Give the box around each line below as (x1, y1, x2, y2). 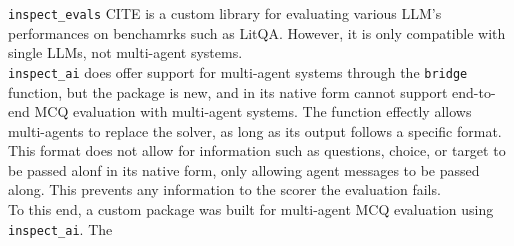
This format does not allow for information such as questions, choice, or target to (8, 140, 506, 161)
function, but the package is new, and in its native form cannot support (8, 81, 448, 102)
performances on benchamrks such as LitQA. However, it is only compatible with (8, 22, 506, 43)
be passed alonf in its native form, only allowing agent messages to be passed (8, 159, 480, 180)
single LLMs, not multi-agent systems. (8, 42, 243, 63)
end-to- (452, 81, 496, 102)
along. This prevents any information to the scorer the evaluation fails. (8, 179, 441, 200)
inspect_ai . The (8, 218, 113, 239)
